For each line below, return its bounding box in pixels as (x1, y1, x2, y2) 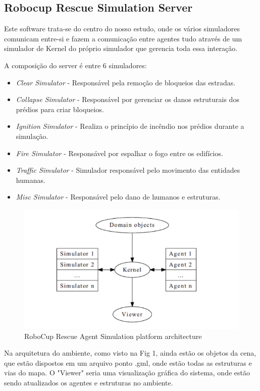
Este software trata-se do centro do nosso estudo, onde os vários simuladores (4, 23, 240, 34)
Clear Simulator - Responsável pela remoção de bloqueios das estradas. (16, 77, 236, 87)
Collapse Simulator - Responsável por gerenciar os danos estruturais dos (16, 94, 239, 105)
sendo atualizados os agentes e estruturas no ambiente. (4, 377, 173, 387)
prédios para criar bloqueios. (16, 104, 104, 114)
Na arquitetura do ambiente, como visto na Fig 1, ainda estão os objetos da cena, (4, 348, 256, 358)
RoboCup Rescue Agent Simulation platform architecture (24, 330, 202, 341)
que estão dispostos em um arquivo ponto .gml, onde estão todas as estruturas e (4, 357, 252, 368)
